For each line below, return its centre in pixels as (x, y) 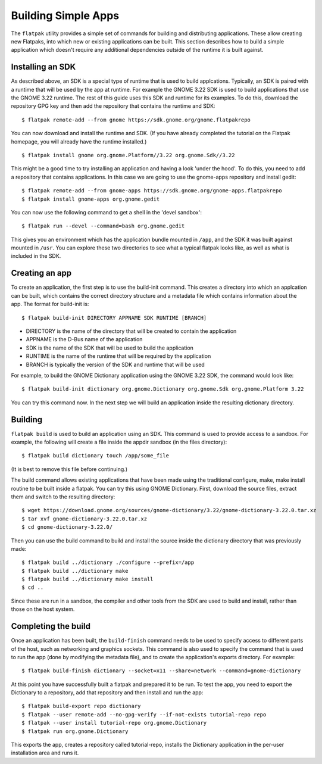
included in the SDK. (36, 256)
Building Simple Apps (65, 15)
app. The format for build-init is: (50, 304)
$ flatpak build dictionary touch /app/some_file (96, 456)
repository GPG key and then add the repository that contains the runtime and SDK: (113, 106)
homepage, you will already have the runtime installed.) (79, 141)
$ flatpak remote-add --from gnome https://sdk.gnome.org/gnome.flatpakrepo (136, 120)
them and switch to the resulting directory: (63, 497)
